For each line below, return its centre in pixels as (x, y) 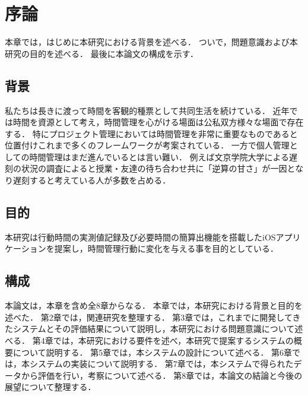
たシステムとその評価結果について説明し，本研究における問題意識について (150, 329)
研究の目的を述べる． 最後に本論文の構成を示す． (102, 53)
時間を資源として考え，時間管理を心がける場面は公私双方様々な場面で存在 (158, 122)
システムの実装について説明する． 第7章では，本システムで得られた (161, 364)
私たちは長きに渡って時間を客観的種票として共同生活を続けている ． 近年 (147, 110)
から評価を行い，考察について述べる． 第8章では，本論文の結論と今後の (162, 375)
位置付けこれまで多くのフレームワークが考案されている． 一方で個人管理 (147, 145)
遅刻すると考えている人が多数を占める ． (92, 180)
